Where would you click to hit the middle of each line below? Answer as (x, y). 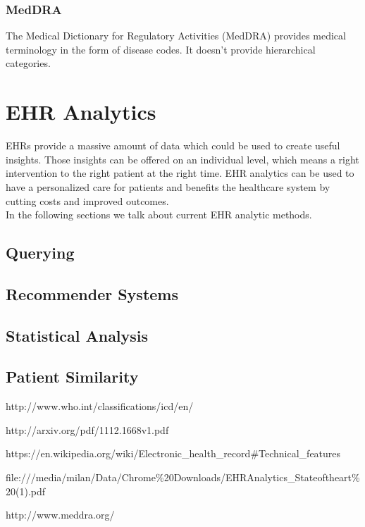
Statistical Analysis (77, 335)
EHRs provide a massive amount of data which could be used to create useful (173, 145)
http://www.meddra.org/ (60, 515)
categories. (28, 63)
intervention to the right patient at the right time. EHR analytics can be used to (180, 173)
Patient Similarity (72, 377)
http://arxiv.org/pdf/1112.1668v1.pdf (87, 429)
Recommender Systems (92, 293)
